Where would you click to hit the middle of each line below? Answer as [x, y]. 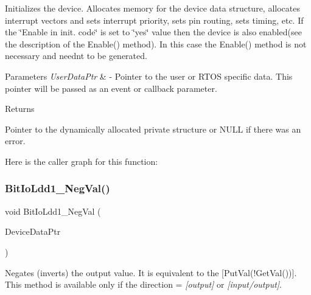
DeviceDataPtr [33, 231]
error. [15, 141]
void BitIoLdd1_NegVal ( [53, 211]
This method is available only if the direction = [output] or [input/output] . [144, 284]
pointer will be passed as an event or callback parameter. [111, 88]
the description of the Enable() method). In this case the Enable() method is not [156, 43]
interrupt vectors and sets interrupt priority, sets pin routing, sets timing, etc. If [154, 20]
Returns [20, 109]
